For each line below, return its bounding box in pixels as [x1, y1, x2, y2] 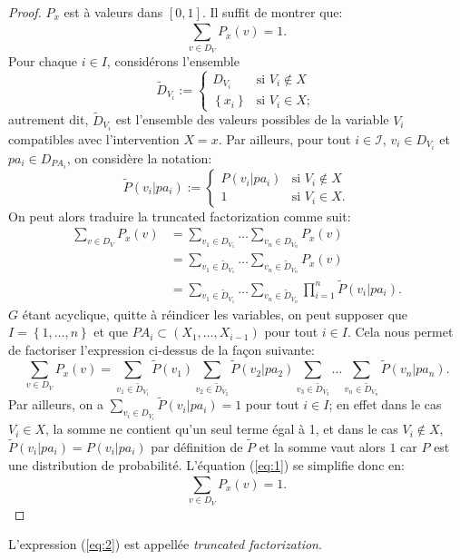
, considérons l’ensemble [106, 52, 240, 71]
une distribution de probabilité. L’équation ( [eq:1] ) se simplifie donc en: [8, 455, 405, 474]
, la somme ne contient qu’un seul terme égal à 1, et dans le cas [45, 419, 398, 438]
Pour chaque [8, 52, 78, 71]
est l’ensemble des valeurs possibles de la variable [115, 110, 389, 129]
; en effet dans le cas [328, 395, 442, 414]
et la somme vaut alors [259, 437, 386, 456]
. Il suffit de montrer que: [201, 3, 343, 21]
